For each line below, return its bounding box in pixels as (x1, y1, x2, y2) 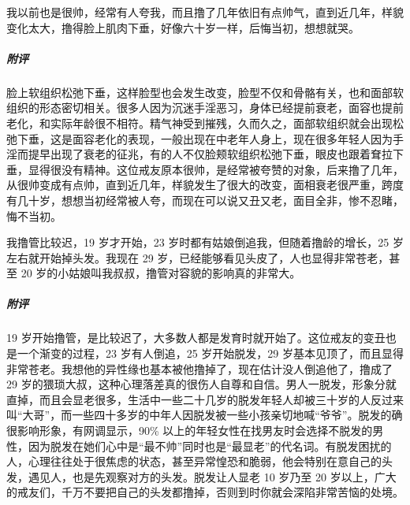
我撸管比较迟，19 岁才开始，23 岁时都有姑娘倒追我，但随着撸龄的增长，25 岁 (6, 234, 404, 251)
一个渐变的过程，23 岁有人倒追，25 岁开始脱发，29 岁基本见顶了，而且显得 (17, 345, 404, 362)
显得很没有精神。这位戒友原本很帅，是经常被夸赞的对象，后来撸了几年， (28, 161, 404, 177)
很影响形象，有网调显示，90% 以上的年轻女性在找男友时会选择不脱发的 (6, 422, 373, 438)
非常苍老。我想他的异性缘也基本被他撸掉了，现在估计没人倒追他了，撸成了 (6, 360, 393, 377)
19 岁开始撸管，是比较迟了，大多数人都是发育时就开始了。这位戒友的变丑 (6, 329, 386, 346)
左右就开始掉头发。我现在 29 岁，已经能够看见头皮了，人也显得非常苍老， (6, 249, 389, 265)
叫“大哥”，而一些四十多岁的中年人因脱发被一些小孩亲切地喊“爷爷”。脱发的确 (6, 407, 403, 423)
